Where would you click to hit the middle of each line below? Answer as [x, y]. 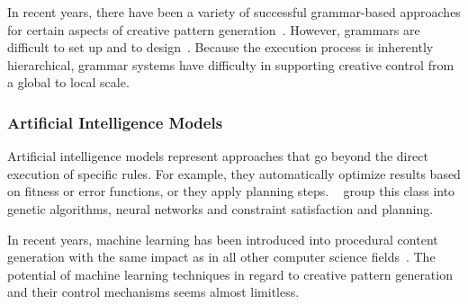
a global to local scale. [68, 82]
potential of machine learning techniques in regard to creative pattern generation [230, 274]
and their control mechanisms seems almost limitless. [153, 292]
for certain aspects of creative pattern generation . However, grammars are [214, 29]
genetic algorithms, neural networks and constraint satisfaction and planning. [220, 208]
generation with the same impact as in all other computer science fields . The [221, 257]
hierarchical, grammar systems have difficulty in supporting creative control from [231, 64]
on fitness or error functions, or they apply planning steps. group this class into [231, 191]
